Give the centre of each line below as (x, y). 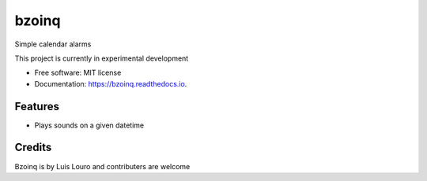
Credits (33, 148)
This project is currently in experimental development (102, 58)
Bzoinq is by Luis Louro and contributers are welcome (102, 166)
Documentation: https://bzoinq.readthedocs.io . (111, 83)
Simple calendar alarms (53, 44)
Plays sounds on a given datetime (89, 125)
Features (37, 106)
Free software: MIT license (78, 73)
